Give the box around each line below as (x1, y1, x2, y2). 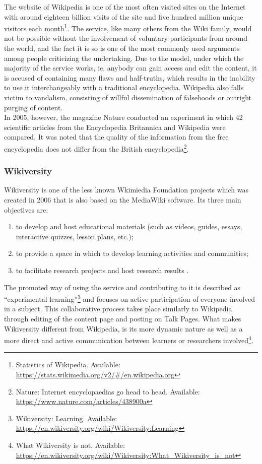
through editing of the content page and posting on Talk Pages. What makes (4, 313, 241, 324)
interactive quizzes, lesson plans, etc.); (16, 231, 134, 241)
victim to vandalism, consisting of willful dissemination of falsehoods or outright (4, 92, 252, 102)
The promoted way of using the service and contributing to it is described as (4, 282, 241, 292)
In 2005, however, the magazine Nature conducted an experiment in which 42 (4, 112, 243, 122)
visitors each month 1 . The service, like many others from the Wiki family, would (4, 22, 252, 33)
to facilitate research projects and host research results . (16, 265, 189, 275)
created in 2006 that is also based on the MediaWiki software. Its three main (4, 194, 241, 205)
